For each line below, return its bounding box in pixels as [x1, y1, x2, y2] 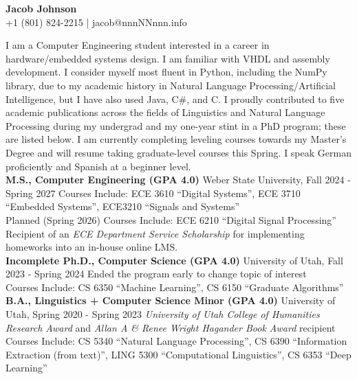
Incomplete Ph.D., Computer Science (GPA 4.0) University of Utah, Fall [6, 253, 343, 267]
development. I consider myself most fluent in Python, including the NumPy [6, 65, 327, 79]
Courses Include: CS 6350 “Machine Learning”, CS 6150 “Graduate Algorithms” [6, 279, 344, 294]
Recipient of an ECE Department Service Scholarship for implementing [6, 226, 305, 240]
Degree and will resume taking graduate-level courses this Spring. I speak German [6, 145, 351, 159]
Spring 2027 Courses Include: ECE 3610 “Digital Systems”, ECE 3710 [6, 185, 301, 200]
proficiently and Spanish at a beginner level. [6, 159, 191, 173]
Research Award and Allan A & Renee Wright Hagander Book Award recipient [6, 320, 336, 334]
